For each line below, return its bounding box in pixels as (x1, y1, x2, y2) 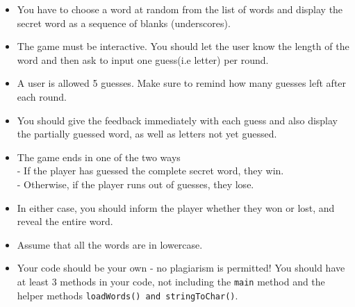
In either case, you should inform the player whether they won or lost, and (17, 200, 335, 215)
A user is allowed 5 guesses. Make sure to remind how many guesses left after (17, 76, 347, 90)
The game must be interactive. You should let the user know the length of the (17, 39, 349, 53)
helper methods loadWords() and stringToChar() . (17, 288, 238, 302)
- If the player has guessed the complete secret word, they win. (17, 163, 284, 178)
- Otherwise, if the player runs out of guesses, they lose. (17, 176, 254, 191)
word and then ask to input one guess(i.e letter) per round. (17, 52, 269, 67)
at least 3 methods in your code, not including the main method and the (17, 274, 325, 288)
